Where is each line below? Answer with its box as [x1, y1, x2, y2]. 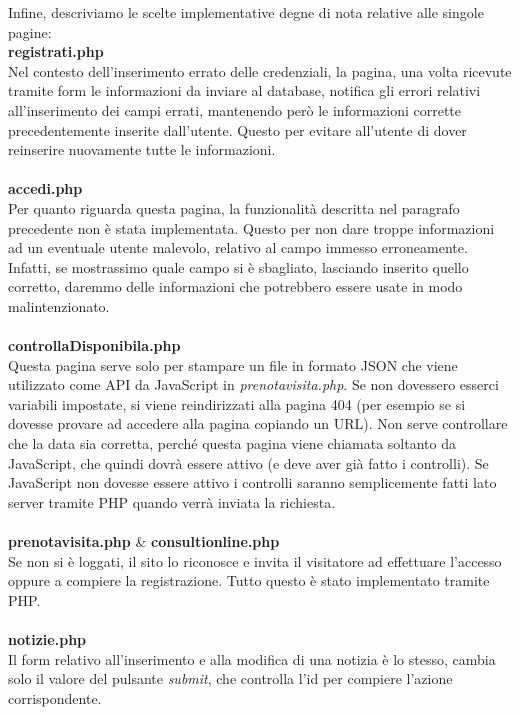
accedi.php [8, 178, 83, 199]
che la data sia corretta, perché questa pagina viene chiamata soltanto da [8, 433, 456, 454]
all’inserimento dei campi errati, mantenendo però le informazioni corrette [8, 99, 462, 120]
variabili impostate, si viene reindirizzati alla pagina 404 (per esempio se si [8, 393, 466, 414]
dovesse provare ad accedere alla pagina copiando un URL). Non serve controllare [8, 413, 508, 434]
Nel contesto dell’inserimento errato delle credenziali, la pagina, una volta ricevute [8, 60, 512, 81]
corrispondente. [8, 687, 102, 708]
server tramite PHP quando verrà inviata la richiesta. [8, 491, 336, 512]
